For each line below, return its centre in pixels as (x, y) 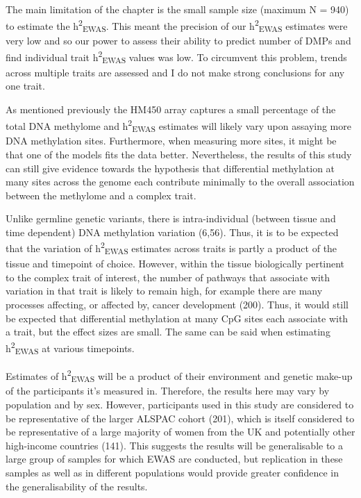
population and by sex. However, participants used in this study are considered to (180, 404)
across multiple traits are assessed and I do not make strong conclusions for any (175, 72)
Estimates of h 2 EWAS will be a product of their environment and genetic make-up (179, 375)
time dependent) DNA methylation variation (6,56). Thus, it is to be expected (172, 232)
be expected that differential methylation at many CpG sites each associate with (177, 318)
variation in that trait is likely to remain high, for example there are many (164, 291)
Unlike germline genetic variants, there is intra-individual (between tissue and (171, 218)
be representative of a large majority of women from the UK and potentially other (180, 432)
